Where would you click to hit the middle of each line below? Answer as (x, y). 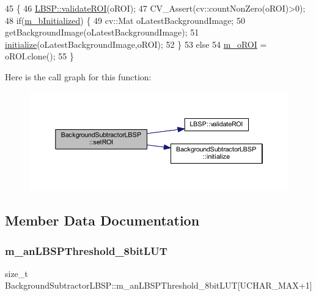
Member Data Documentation (102, 220)
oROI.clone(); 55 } (39, 56)
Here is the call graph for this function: (78, 76)
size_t (17, 273)
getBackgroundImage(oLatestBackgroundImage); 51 (102, 32)
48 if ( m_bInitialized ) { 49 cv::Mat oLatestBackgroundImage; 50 (125, 20)
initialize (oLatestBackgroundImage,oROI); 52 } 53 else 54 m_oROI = (136, 44)
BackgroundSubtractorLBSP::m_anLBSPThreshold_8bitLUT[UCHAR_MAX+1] (159, 285)
